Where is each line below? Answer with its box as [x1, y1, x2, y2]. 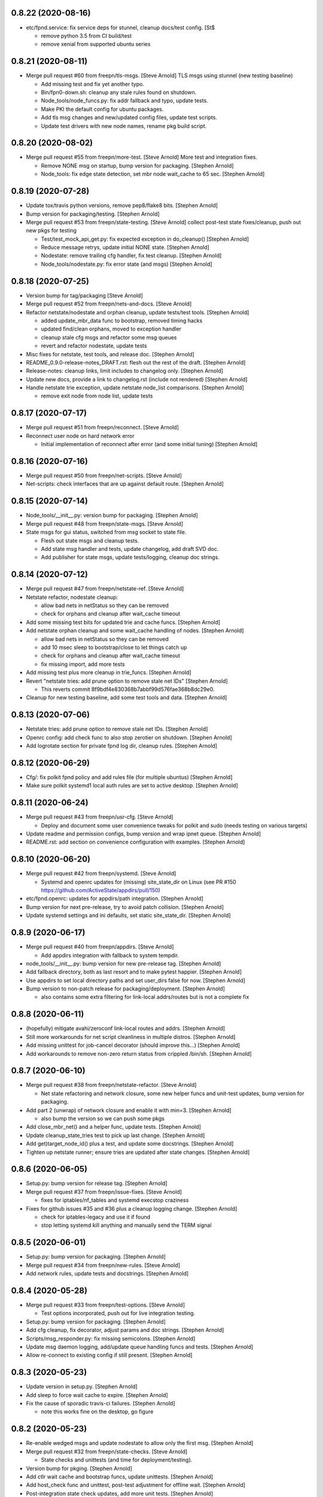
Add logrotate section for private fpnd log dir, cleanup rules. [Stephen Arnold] [26, 742, 218, 749]
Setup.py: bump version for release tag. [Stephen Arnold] [26, 1180, 167, 1187]
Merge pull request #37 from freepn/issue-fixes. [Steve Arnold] [26, 1188, 182, 1195]
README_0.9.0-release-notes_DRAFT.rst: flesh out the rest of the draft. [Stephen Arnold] [26, 359, 246, 366]
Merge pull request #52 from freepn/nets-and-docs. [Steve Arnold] [26, 300, 192, 308]
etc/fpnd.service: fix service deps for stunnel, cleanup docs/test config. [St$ [26, 24, 215, 31]
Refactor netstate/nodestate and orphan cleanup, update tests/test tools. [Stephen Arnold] [26, 308, 249, 316]
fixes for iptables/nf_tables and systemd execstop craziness [41, 1196, 189, 1204]
